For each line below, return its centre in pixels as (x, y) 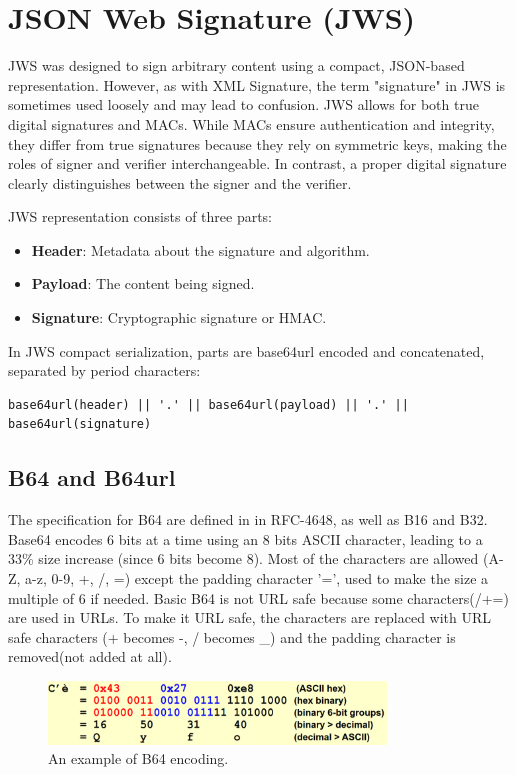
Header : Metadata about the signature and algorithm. (200, 249)
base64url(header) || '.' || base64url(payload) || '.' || (208, 404)
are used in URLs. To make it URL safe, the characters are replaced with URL (250, 617)
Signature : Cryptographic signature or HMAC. (179, 317)
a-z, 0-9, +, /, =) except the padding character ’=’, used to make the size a (257, 578)
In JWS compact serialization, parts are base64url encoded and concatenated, (246, 350)
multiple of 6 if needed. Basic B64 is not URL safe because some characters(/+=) (258, 597)
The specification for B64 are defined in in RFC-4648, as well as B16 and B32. (248, 519)
